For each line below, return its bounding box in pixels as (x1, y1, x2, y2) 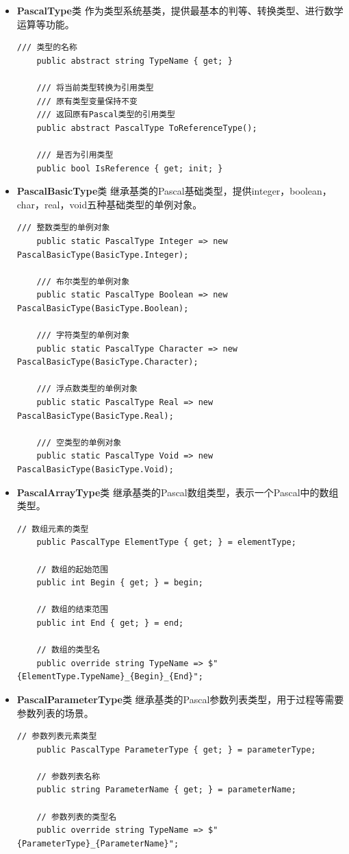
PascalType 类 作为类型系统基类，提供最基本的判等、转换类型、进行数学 (16, 3, 344, 17)
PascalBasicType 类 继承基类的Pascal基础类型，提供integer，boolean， (16, 184, 332, 198)
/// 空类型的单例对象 (36, 437, 122, 448)
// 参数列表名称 (36, 771, 101, 781)
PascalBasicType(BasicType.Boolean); (16, 303, 189, 313)
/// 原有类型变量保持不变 (36, 96, 138, 106)
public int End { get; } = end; (36, 618, 184, 628)
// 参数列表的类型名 (36, 812, 117, 822)
